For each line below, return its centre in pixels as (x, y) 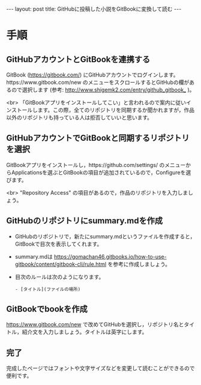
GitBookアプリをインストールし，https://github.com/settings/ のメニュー (96, 165)
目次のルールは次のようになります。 (59, 277)
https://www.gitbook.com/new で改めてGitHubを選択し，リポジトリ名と (95, 325)
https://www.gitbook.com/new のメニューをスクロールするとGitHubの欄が (98, 82)
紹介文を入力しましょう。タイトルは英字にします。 (85, 332)
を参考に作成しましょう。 (139, 264)
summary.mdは (34, 256)
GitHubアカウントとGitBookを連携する (78, 59)
